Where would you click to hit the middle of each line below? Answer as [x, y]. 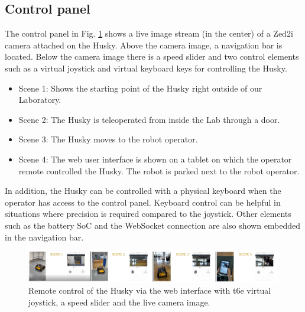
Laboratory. [40, 100]
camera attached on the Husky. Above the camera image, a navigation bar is [144, 45]
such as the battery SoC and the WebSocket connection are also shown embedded [153, 225]
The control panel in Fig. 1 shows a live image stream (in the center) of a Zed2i [149, 33]
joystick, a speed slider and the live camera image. [119, 302]
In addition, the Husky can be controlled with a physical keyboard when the [143, 191]
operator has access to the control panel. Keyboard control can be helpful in [143, 202]
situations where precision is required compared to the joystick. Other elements [148, 214]
